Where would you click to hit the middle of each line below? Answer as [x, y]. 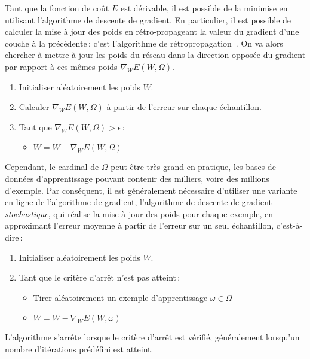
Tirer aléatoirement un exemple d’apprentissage [120, 297]
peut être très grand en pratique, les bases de [193, 167]
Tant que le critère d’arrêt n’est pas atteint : [99, 277]
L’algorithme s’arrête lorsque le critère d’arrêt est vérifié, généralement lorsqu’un [152, 337]
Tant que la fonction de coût [57, 8]
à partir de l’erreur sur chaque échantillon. [184, 107]
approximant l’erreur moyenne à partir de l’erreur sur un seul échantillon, [139, 225]
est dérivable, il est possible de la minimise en [204, 8]
